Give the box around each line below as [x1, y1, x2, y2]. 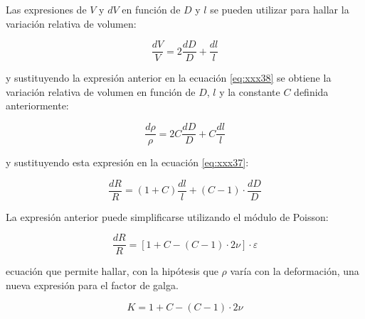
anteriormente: [6, 98, 69, 113]
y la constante [219, 84, 280, 99]
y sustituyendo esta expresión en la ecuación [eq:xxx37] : [6, 155, 249, 170]
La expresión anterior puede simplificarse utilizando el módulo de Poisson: [6, 209, 329, 224]
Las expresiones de [6, 2, 87, 16]
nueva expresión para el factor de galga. [6, 278, 179, 292]
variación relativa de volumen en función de [6, 84, 196, 99]
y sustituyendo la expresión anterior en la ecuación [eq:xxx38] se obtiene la [6, 70, 332, 85]
